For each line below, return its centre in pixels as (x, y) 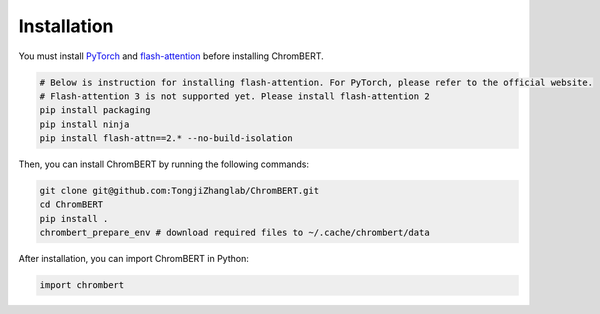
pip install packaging (95, 110)
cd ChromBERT (71, 204)
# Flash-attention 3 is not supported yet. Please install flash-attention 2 (234, 96)
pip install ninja (84, 124)
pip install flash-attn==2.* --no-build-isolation (166, 138)
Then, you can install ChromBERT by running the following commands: (164, 164)
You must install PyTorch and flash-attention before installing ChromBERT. (171, 56)
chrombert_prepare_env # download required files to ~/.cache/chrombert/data (234, 233)
